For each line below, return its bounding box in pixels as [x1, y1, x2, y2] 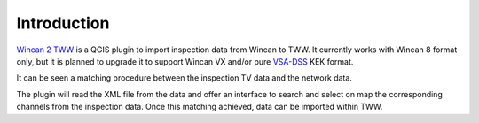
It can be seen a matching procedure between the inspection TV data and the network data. [16, 73, 352, 83]
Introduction [16, 13, 110, 33]
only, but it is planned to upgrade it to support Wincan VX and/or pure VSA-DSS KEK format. [16, 56, 354, 66]
